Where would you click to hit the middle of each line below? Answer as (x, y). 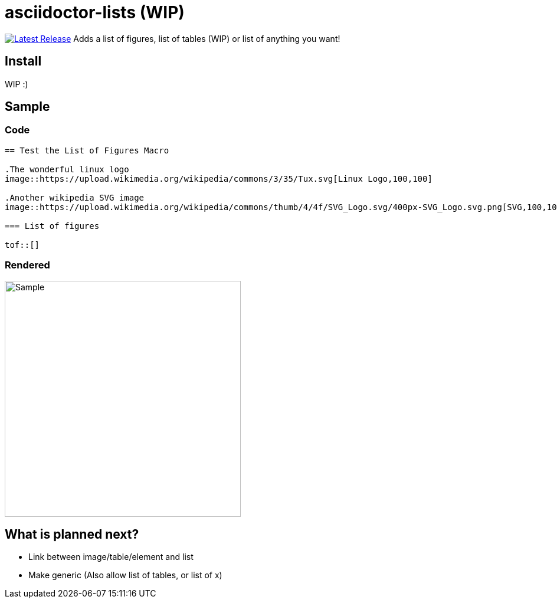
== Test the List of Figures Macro (87, 150)
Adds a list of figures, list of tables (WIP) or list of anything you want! (207, 38)
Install (23, 61)
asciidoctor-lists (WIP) (95, 12)
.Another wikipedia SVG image (75, 197)
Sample (27, 107)
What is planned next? (72, 534)
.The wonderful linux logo (67, 169)
